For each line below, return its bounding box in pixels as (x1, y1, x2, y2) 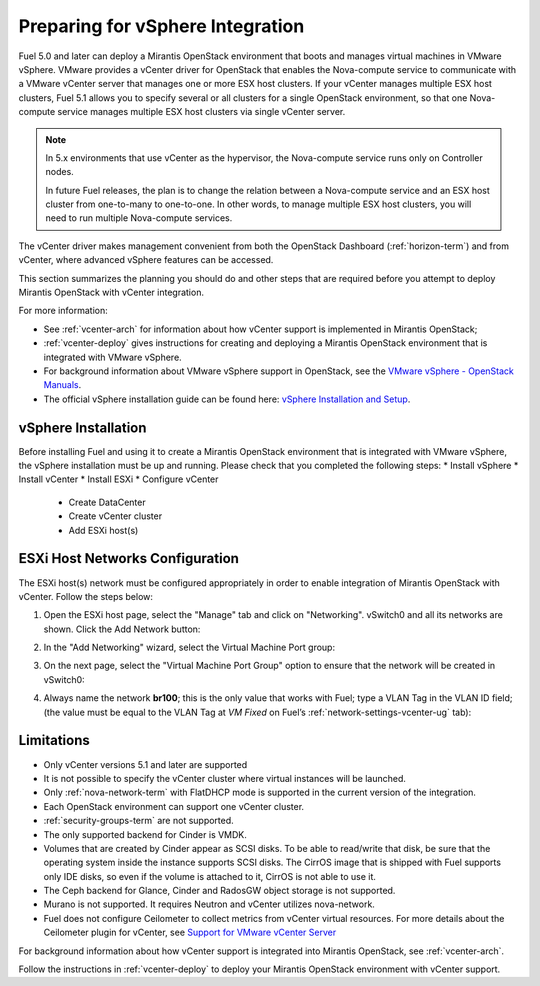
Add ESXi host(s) (68, 524, 139, 536)
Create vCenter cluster (68, 510, 163, 522)
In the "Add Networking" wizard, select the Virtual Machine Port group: (43, 641, 335, 654)
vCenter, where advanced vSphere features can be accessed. (18, 254, 274, 266)
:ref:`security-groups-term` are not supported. (43, 815, 234, 827)
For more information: (18, 305, 109, 317)
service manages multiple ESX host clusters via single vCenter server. (57, 106, 346, 118)
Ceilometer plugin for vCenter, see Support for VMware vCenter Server (43, 926, 337, 939)
